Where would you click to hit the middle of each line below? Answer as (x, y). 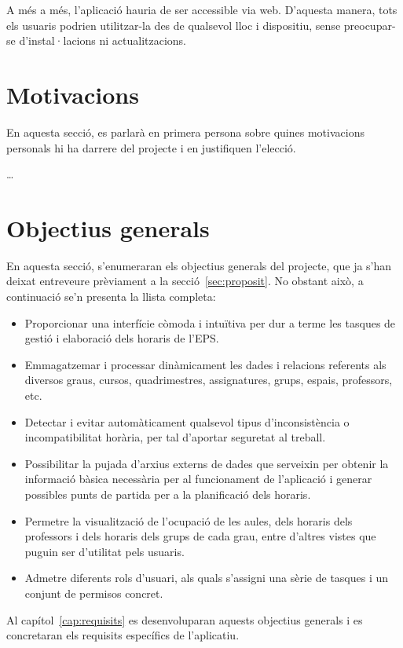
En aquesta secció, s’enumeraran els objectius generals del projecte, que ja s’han (199, 265)
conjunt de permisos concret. (94, 593)
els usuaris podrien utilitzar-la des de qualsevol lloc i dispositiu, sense (174, 25)
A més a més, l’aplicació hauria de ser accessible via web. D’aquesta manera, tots (202, 9)
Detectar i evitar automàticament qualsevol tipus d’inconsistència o (187, 421)
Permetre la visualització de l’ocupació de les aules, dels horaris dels (189, 520)
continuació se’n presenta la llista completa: (111, 296)
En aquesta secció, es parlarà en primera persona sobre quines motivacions (185, 132)
